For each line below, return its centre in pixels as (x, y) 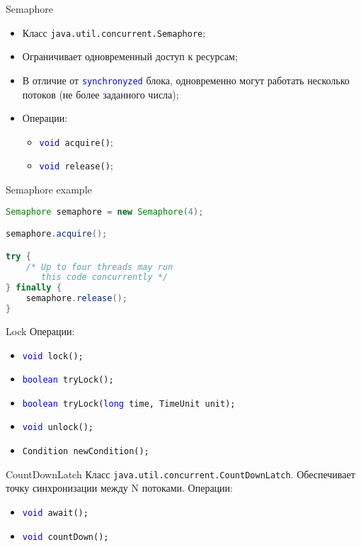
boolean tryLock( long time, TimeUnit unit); (129, 404)
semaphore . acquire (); (57, 234)
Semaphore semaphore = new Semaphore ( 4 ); (105, 212)
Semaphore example (49, 189)
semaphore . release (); (76, 299)
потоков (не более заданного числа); (101, 94)
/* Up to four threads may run (99, 267)
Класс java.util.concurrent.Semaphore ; (114, 32)
